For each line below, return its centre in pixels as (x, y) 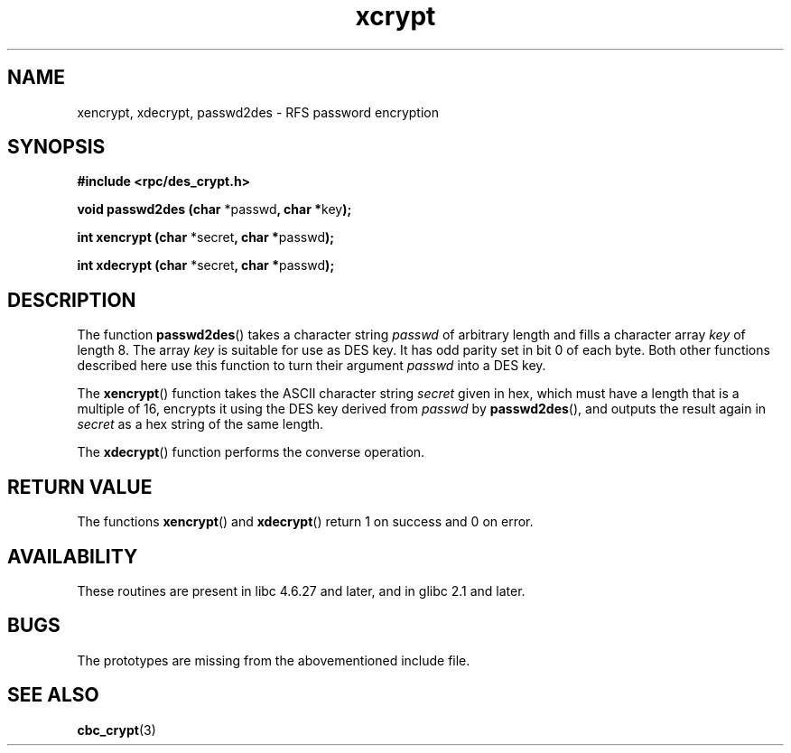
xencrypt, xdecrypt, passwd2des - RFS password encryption (258, 112)
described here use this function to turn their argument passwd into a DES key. (312, 366)
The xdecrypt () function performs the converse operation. (251, 452)
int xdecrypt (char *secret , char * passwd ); (206, 265)
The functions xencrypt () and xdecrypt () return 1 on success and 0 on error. (305, 522)
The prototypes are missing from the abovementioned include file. (274, 660)
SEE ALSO (53, 695)
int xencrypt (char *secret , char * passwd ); (206, 237)
